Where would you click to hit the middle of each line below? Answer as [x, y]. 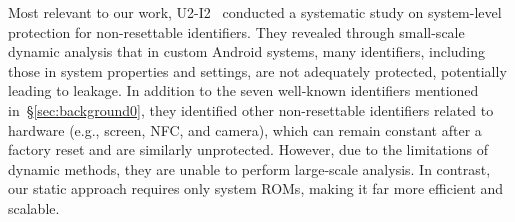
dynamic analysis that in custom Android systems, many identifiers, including [247, 51]
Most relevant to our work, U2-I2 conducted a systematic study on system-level [255, 12]
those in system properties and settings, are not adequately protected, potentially [257, 70]
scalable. [34, 207]
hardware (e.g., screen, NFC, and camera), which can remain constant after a [245, 129]
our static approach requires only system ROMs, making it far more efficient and [256, 188]
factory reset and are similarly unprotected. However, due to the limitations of [248, 149]
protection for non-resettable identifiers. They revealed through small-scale [236, 31]
